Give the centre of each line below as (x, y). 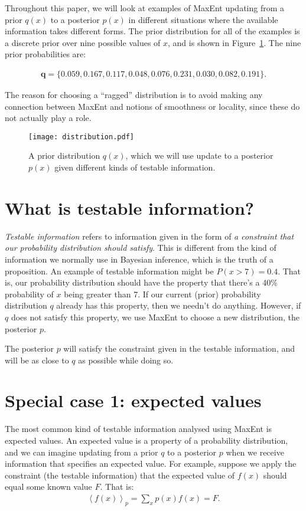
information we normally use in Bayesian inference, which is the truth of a (139, 259)
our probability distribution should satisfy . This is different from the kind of (141, 248)
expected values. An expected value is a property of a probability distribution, (147, 440)
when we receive (255, 452)
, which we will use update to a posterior (199, 155)
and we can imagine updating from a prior (82, 452)
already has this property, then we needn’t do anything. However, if (179, 305)
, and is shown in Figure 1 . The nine (235, 42)
